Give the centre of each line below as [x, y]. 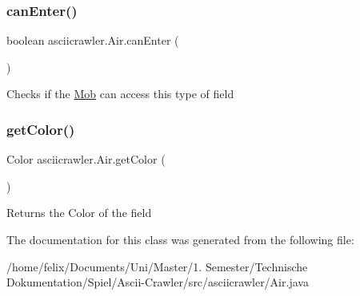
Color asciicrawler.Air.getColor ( [86, 159]
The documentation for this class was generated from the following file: [180, 239]
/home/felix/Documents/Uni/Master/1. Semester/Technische [157, 266]
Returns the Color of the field [79, 213]
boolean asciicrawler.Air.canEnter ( [93, 40]
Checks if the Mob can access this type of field [120, 94]
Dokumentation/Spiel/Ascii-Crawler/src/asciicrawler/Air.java [158, 282]
